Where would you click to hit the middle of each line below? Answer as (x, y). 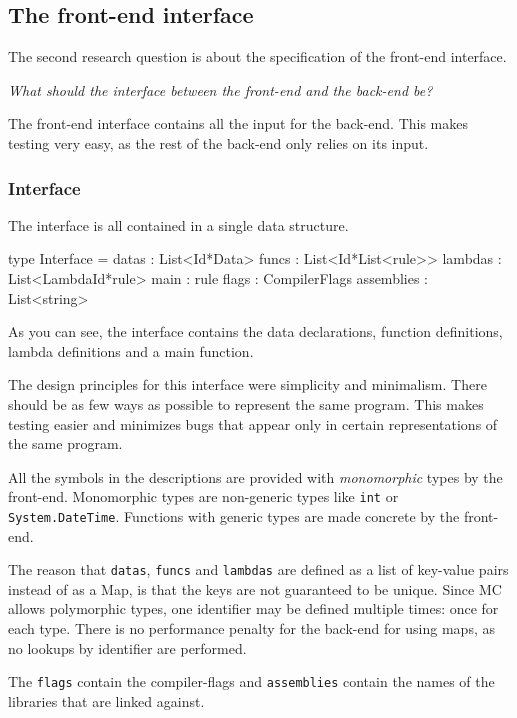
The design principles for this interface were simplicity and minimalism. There (247, 384)
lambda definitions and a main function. (131, 350)
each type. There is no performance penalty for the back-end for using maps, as (251, 628)
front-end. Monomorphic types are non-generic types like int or (203, 496)
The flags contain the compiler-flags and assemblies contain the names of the (251, 681)
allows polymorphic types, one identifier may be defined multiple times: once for (253, 608)
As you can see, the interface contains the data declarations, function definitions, (255, 331)
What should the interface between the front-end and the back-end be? (220, 89)
